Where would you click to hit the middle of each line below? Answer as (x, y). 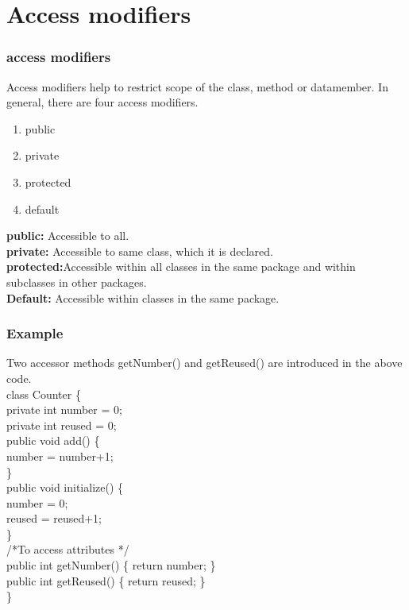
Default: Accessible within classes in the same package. (143, 297)
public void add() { (53, 440)
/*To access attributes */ (68, 549)
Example (35, 333)
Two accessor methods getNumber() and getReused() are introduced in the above (204, 363)
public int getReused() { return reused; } (106, 580)
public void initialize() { (65, 487)
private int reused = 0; (62, 425)
